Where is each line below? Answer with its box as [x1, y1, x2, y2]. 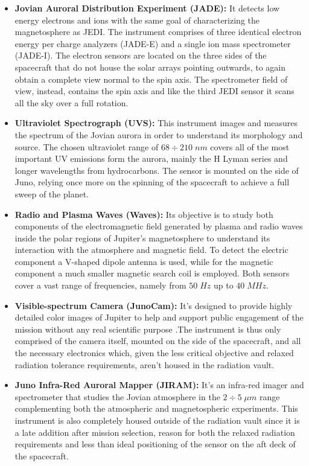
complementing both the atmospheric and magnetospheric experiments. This [14, 402, 298, 415]
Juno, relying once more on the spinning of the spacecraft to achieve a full [14, 176, 290, 188]
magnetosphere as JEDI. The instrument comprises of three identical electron [14, 25, 302, 38]
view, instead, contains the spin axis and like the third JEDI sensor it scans [14, 85, 295, 97]
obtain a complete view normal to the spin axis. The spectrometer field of [14, 72, 288, 85]
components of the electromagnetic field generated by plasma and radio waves [14, 220, 303, 232]
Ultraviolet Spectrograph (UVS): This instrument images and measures [14, 116, 298, 129]
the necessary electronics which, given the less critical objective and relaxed [14, 346, 294, 359]
